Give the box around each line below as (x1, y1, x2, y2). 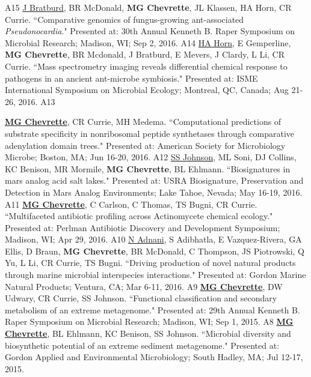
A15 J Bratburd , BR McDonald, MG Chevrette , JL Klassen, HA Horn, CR (5, 1, 292, 13)
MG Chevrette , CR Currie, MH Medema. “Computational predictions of (5, 115, 282, 128)
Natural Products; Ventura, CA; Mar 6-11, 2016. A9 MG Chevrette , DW (5, 280, 283, 292)
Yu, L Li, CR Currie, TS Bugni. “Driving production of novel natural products (5, 256, 296, 269)
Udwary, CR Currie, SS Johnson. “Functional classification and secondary (5, 292, 277, 304)
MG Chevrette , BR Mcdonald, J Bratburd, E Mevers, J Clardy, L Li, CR (5, 48, 285, 61)
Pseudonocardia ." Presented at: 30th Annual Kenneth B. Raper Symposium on (5, 25, 295, 37)
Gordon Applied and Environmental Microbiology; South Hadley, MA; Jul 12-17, (5, 351, 303, 363)
